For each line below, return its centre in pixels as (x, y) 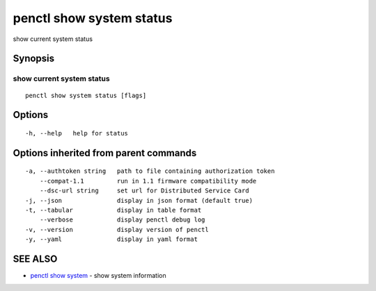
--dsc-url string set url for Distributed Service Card (144, 191)
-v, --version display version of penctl (117, 230)
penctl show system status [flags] (86, 95)
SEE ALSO (35, 259)
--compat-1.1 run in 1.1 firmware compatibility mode (148, 181)
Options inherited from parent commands (105, 153)
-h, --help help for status (77, 133)
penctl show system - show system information (98, 275)
